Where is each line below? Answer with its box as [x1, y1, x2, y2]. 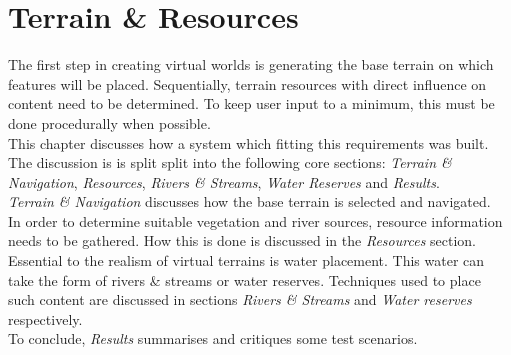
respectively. [8, 308, 83, 329]
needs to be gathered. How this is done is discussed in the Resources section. [8, 230, 476, 251]
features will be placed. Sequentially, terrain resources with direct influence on [8, 73, 487, 94]
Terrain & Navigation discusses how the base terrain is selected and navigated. [8, 191, 491, 212]
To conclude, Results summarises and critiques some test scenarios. [8, 328, 418, 349]
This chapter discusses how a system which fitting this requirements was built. [8, 132, 489, 153]
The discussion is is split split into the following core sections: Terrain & [8, 152, 452, 173]
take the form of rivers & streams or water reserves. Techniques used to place [8, 269, 481, 290]
